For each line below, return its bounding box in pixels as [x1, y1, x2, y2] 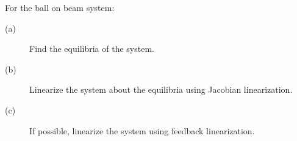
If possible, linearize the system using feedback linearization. [29, 124, 255, 137]
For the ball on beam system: [5, 1, 115, 13]
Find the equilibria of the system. [29, 42, 154, 55]
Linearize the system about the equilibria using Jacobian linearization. [29, 83, 293, 96]
